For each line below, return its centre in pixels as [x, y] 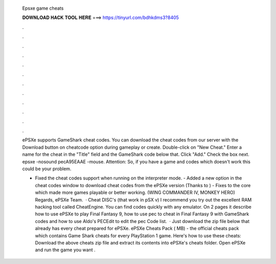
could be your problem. [47, 169]
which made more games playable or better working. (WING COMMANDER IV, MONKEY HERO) [135, 193]
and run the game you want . [65, 250]
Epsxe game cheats [43, 8]
